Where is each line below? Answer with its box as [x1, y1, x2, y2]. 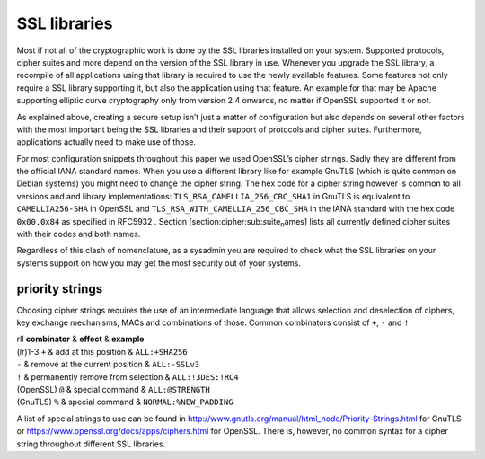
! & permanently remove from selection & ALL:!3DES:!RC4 [16, 371, 239, 382]
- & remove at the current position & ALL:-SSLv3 [16, 359, 200, 370]
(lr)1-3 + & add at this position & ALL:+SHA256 [16, 346, 188, 357]
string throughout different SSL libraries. [16, 438, 166, 449]
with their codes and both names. [16, 229, 141, 240]
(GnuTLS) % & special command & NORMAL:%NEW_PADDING [16, 396, 234, 408]
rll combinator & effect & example [16, 333, 145, 345]
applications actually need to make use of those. [16, 137, 197, 147]
